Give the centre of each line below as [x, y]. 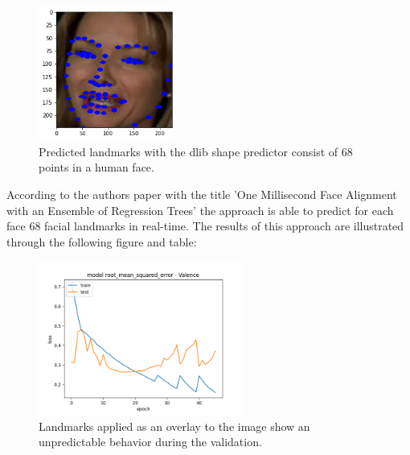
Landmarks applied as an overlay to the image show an [174, 426]
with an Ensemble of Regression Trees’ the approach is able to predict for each [200, 210]
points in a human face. [96, 167]
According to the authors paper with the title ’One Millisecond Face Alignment [202, 194]
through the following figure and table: [102, 241]
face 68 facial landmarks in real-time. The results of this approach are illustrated [205, 226]
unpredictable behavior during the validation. [150, 442]
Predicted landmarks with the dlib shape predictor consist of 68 [196, 151]
